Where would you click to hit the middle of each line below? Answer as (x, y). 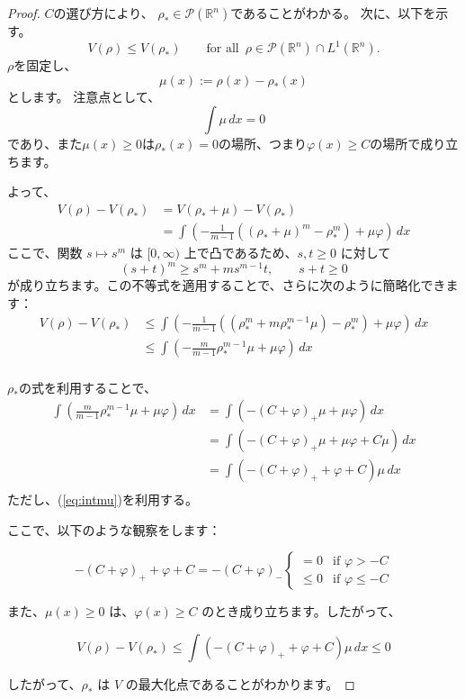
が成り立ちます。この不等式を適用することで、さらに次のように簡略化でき (227, 285)
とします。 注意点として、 (84, 96)
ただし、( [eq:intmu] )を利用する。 (103, 499)
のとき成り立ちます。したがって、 (301, 611)
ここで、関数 (45, 253)
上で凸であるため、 (241, 253)
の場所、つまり (262, 144)
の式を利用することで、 (87, 387)
